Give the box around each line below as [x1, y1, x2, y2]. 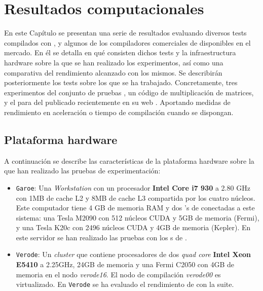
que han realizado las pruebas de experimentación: [4, 165, 161, 176]
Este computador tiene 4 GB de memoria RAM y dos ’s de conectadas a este [16, 202, 255, 213]
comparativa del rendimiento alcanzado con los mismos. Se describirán [4, 67, 222, 78]
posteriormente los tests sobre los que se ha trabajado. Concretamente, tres [4, 77, 238, 88]
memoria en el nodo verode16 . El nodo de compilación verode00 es [16, 269, 221, 279]
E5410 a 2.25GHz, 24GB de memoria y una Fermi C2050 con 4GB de [16, 259, 235, 270]
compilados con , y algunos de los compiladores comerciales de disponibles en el [4, 37, 251, 48]
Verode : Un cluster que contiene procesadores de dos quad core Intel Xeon [16, 249, 251, 260]
